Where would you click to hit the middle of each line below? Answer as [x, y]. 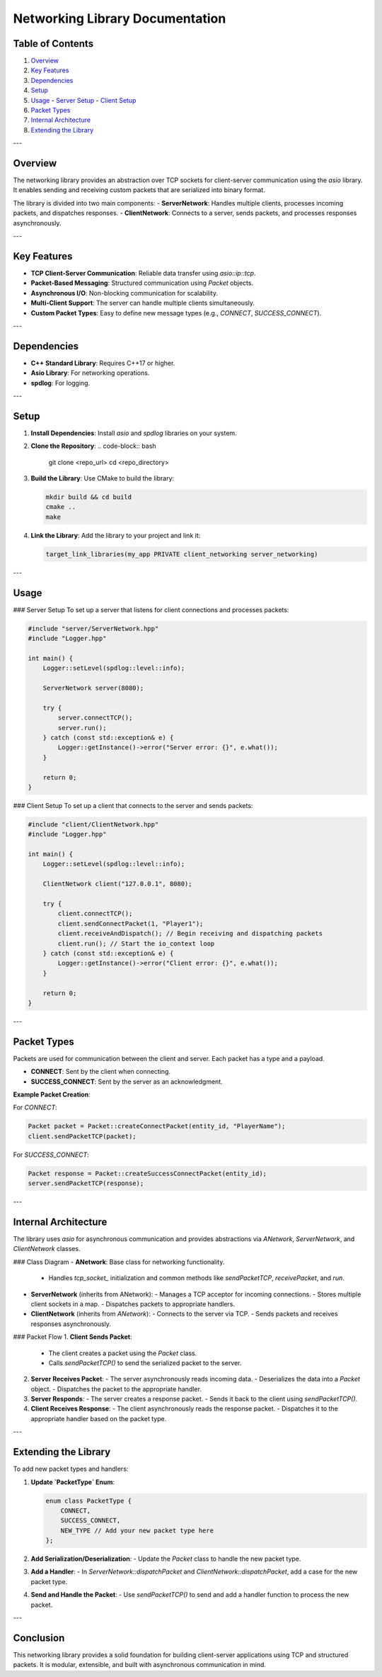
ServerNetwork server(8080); [93, 688]
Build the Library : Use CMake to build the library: [103, 478]
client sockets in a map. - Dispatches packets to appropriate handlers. [133, 1303]
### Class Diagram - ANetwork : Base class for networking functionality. [119, 1262]
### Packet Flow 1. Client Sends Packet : [73, 1337]
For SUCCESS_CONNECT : [51, 1155]
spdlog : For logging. [60, 383]
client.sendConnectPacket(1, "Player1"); [131, 924]
